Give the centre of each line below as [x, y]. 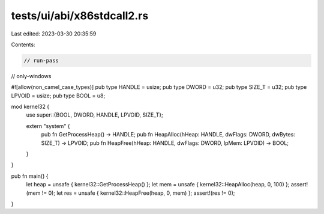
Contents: [23, 44]
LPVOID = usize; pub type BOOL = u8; [58, 96]
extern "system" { [48, 126]
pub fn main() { [30, 176]
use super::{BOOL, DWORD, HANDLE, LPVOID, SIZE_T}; [94, 115]
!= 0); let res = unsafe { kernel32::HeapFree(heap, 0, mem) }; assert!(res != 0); [138, 193]
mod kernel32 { [30, 107]
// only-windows [31, 76]
